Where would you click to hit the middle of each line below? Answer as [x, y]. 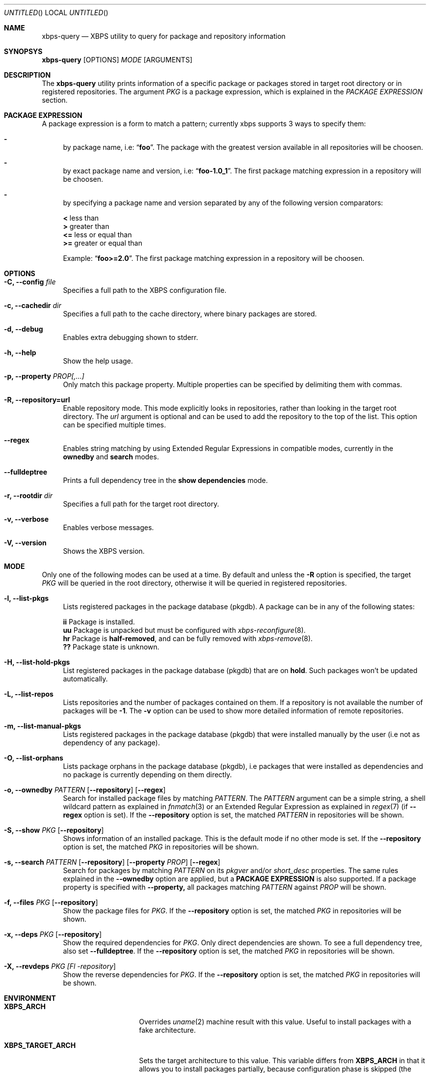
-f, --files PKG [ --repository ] [51, 902]
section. [55, 100]
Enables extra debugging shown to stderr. [131, 337]
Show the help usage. [98, 361]
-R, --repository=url [37, 400]
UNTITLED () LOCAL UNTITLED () [56, 13]
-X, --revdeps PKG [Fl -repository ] [60, 966]
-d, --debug [24, 329]
